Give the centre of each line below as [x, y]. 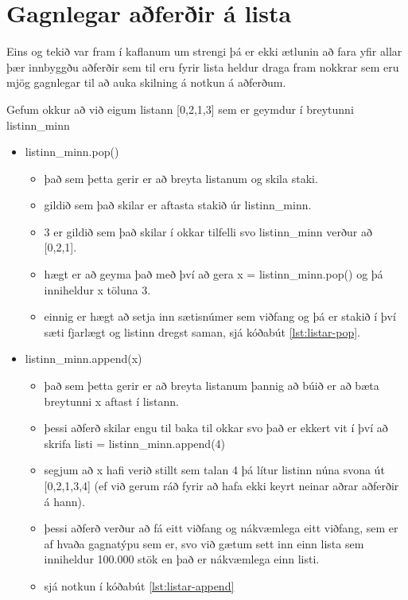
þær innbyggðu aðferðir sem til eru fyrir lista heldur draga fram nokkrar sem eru [203, 66]
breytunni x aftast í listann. [111, 401]
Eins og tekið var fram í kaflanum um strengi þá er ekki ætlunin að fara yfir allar [204, 51]
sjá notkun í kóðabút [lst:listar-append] [139, 585]
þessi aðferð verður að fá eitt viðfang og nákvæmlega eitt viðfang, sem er [221, 528]
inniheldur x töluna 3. [97, 289]
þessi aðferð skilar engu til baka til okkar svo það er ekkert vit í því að [216, 428]
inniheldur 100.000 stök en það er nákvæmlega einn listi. [182, 559]
